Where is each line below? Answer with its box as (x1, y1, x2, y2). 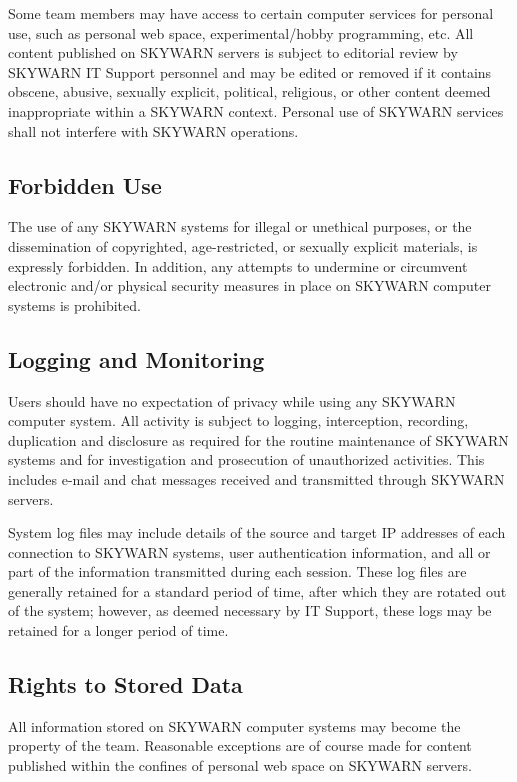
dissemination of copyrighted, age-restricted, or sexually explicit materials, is (8, 235, 478, 256)
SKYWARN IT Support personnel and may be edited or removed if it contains (8, 61, 492, 82)
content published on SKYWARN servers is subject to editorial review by (8, 42, 458, 63)
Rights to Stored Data (8, 669, 243, 700)
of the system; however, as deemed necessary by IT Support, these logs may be (8, 600, 492, 621)
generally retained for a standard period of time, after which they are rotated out (8, 580, 507, 601)
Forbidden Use (8, 169, 162, 200)
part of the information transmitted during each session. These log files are (8, 561, 467, 582)
